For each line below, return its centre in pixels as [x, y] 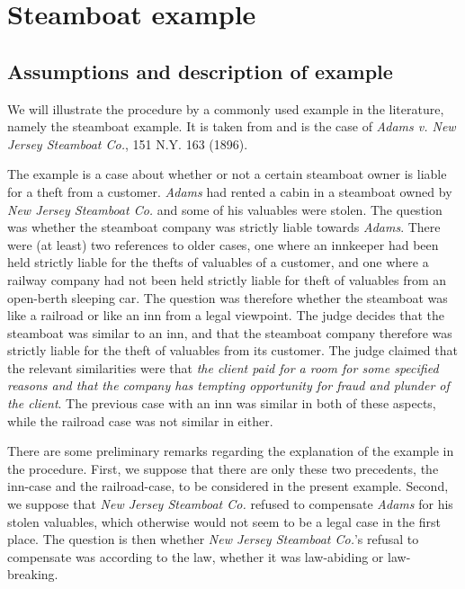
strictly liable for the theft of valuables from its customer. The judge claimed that [232, 350]
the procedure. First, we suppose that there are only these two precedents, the [223, 468]
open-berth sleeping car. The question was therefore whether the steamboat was [228, 297]
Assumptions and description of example [200, 71]
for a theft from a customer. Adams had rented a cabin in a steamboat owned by [230, 191]
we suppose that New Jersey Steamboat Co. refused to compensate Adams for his [230, 504]
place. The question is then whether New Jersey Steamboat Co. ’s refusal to [213, 539]
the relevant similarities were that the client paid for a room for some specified [223, 367]
